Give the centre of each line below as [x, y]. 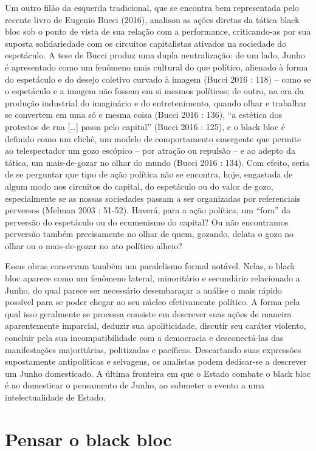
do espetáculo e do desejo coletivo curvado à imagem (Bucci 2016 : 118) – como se [158, 79]
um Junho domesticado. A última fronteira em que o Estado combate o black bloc [158, 373]
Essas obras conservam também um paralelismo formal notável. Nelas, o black [150, 266]
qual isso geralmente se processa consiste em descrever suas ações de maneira [148, 313]
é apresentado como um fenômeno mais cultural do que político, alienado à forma [156, 67]
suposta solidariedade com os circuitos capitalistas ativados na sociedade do [146, 43]
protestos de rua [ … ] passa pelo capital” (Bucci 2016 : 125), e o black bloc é [145, 126]
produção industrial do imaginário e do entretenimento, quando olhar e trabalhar [156, 102]
